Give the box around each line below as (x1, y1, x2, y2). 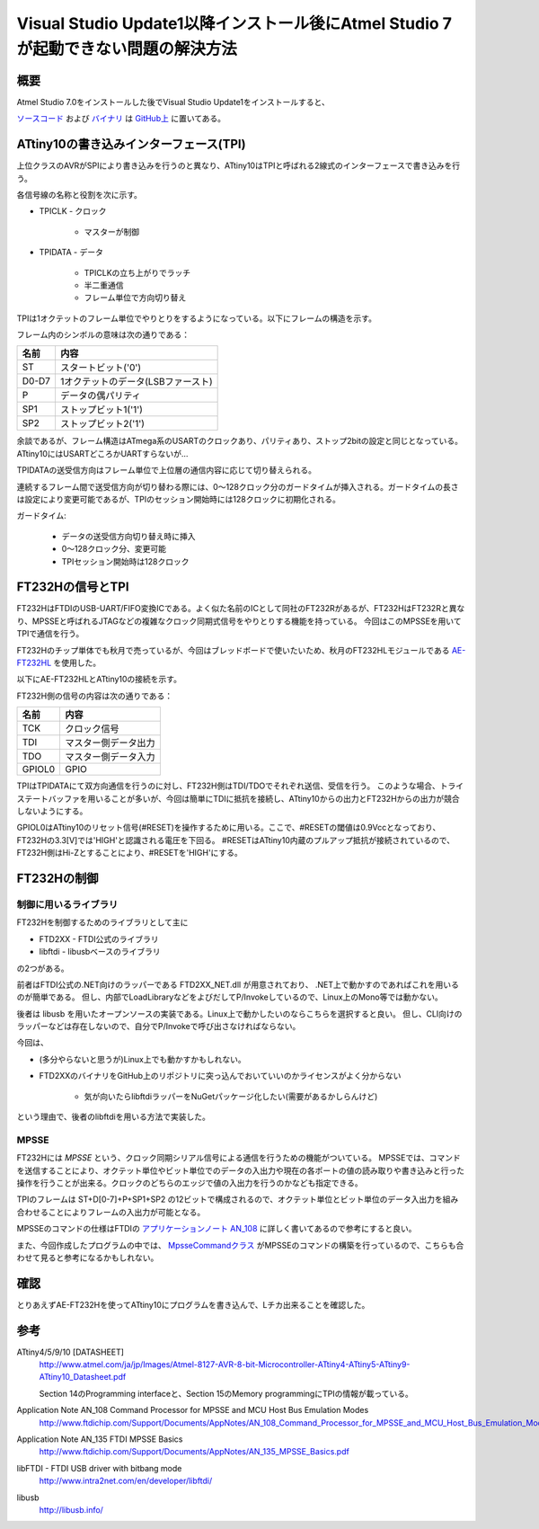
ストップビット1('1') (59, 404, 144, 416)
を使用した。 (53, 657, 102, 669)
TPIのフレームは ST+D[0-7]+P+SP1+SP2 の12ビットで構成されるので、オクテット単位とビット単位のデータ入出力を (16, 1194, 444, 1205)
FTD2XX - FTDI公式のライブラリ (39, 933, 159, 944)
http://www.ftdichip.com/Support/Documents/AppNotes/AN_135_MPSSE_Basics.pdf (39, 1446, 349, 1457)
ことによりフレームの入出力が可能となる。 (48, 1206, 206, 1217)
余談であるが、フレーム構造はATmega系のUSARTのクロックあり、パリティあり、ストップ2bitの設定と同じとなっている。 (16, 436, 463, 447)
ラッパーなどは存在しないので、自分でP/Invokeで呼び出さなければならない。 (16, 1021, 301, 1032)
